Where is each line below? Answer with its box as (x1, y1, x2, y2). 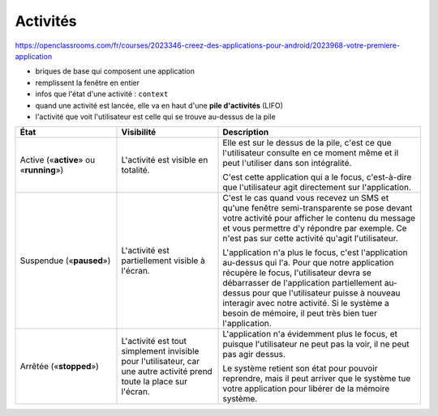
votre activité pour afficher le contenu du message (222, 213, 416, 224)
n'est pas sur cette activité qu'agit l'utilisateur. (222, 233, 399, 244)
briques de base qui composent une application (35, 66, 195, 76)
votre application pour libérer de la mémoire (222, 383, 390, 394)
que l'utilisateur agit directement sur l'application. (222, 182, 411, 193)
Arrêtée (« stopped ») (19, 361, 99, 372)
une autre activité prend (121, 366, 213, 377)
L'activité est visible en (121, 155, 208, 166)
